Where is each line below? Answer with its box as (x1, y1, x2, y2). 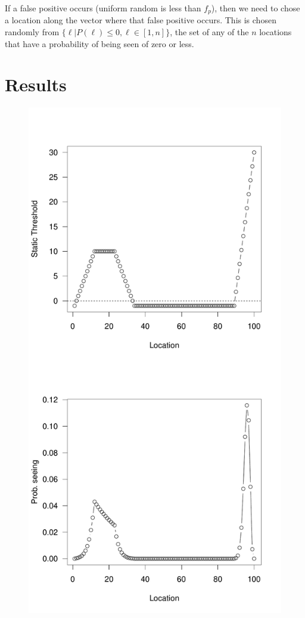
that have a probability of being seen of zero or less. (5, 37, 194, 50)
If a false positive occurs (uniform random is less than (5, 2, 201, 14)
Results (5, 72, 67, 97)
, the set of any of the (170, 26, 249, 38)
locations (259, 26, 292, 38)
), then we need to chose (211, 2, 300, 14)
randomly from (5, 26, 60, 38)
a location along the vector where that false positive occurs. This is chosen (5, 14, 276, 26)
